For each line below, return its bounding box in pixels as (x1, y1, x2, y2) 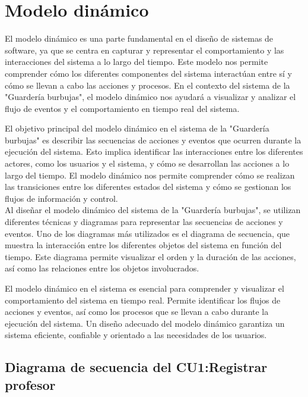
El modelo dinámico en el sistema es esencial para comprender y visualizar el (5, 282, 284, 294)
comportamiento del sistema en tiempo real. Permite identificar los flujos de (5, 293, 281, 306)
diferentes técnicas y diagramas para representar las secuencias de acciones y (5, 215, 283, 228)
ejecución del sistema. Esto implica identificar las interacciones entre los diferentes (5, 145, 303, 158)
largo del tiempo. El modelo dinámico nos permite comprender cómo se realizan (5, 168, 295, 181)
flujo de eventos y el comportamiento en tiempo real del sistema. (5, 102, 240, 114)
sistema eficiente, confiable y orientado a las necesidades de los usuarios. (5, 329, 267, 341)
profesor (5, 375, 56, 393)
